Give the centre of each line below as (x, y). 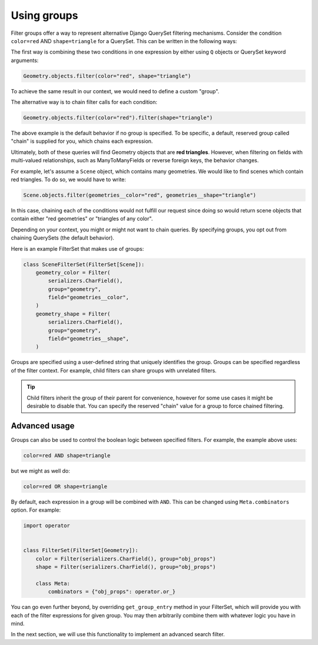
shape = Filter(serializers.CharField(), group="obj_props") (126, 567)
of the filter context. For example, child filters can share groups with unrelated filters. (114, 370)
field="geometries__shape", (89, 339)
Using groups (44, 15)
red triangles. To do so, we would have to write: (69, 179)
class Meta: (53, 583)
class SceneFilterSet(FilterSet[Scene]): (84, 264)
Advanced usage (43, 426)
